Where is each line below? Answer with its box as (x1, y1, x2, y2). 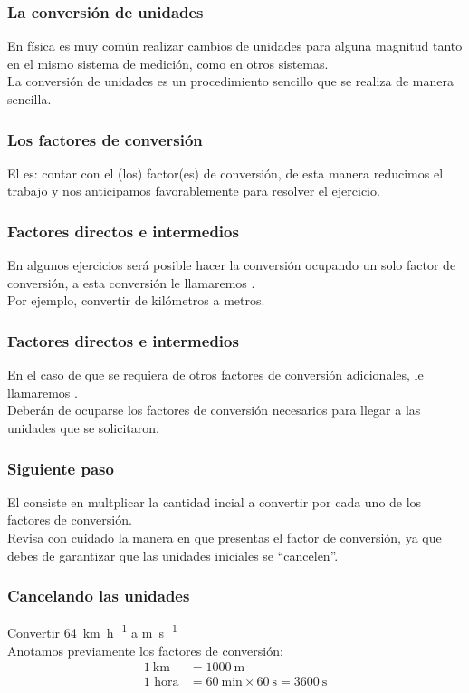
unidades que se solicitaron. (7, 419, 159, 437)
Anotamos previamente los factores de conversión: (7, 640, 283, 659)
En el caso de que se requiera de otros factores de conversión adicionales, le (7, 365, 424, 384)
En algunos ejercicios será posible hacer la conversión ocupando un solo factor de (7, 255, 456, 274)
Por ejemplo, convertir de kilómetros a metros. (7, 291, 265, 310)
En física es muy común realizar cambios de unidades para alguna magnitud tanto (7, 36, 463, 55)
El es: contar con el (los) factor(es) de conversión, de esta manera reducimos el (7, 163, 444, 182)
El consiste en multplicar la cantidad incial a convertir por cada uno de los (7, 492, 422, 511)
